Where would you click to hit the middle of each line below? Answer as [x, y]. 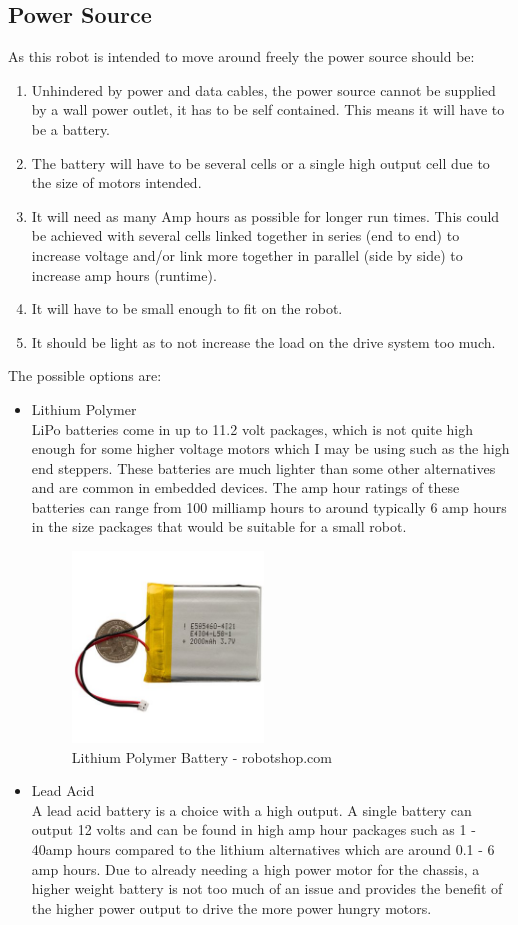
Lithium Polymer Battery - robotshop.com [201, 756]
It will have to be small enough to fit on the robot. [187, 308]
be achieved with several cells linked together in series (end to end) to [245, 235]
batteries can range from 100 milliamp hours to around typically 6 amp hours [269, 506]
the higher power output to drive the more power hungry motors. [231, 907]
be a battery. [71, 128]
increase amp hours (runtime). [124, 274]
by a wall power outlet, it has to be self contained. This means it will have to [268, 109]
